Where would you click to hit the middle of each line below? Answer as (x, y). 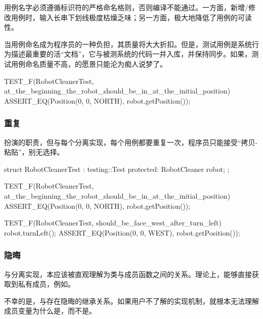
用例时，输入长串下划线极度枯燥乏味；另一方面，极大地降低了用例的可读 (131, 17)
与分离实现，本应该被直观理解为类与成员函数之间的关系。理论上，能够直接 (128, 274)
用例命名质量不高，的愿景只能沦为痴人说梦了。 (89, 63)
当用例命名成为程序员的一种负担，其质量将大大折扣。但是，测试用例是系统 (128, 44)
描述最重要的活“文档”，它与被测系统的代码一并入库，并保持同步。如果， (131, 54)
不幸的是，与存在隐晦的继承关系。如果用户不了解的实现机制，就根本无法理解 (131, 301)
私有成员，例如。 (46, 284)
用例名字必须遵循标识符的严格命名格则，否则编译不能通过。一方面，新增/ (126, 7)
